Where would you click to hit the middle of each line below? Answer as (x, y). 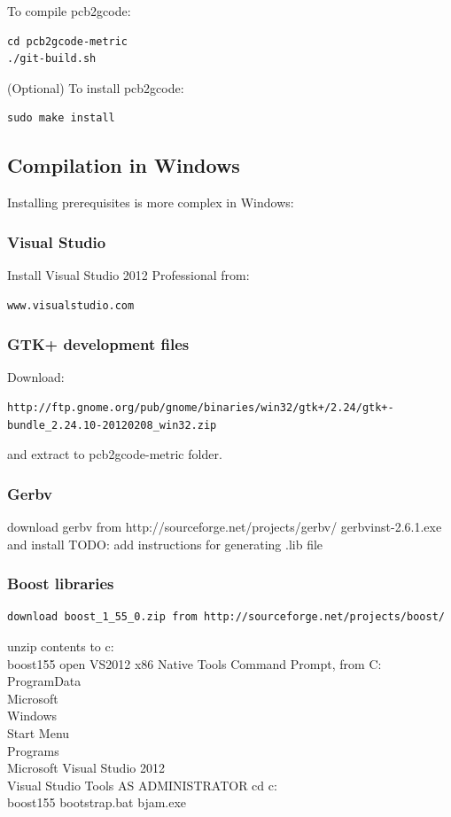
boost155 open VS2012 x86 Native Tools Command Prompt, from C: (194, 663)
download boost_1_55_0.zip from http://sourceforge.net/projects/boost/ (226, 617)
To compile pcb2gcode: (69, 11)
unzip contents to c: (61, 646)
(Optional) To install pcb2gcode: (96, 87)
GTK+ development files (98, 344)
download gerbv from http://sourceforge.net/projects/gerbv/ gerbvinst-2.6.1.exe (225, 526)
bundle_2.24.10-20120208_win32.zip (112, 425)
